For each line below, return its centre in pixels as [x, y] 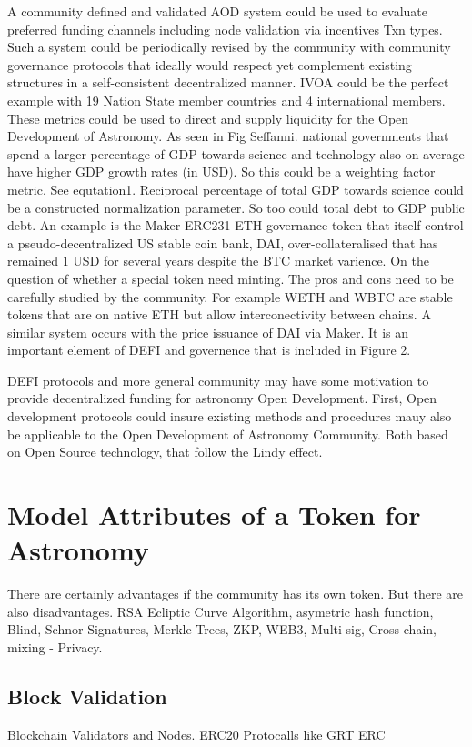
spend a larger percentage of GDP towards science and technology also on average [236, 153]
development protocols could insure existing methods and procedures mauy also [230, 416]
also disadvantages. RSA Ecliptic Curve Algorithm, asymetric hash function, [221, 611]
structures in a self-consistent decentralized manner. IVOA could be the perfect [228, 82]
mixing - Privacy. [55, 646]
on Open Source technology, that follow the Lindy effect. [165, 452]
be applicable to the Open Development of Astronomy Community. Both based [228, 434]
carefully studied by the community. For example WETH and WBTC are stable [230, 296]
